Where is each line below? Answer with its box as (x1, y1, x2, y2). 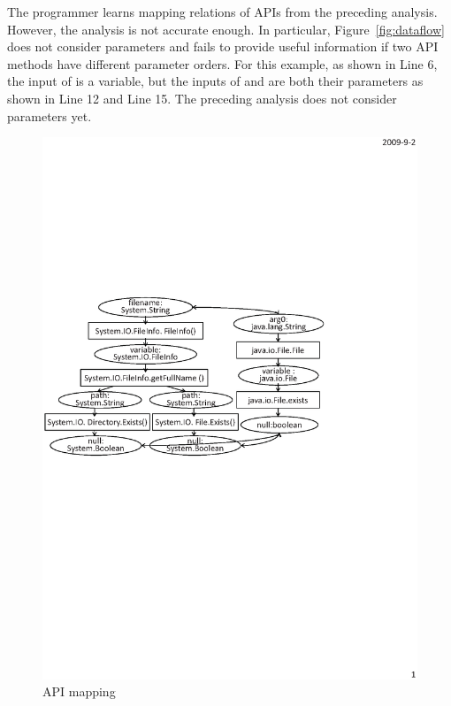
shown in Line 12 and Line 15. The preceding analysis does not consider (7, 88, 397, 107)
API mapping (42, 682, 116, 701)
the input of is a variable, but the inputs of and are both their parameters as (7, 72, 424, 90)
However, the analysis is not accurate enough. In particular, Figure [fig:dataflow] (7, 19, 445, 38)
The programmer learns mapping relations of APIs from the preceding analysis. (7, 3, 438, 20)
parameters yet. (7, 106, 92, 125)
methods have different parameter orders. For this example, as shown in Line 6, (7, 54, 438, 73)
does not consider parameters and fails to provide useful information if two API (7, 37, 439, 56)
